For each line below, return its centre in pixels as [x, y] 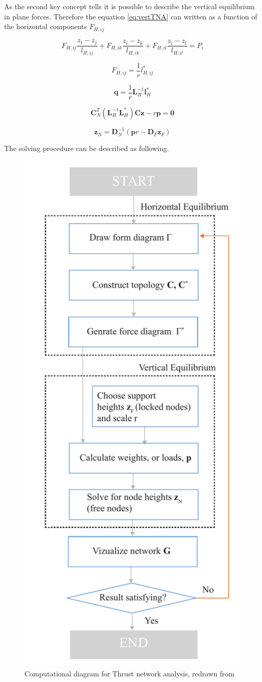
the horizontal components [46, 26]
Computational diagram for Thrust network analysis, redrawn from [129, 673]
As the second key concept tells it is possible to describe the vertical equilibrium [129, 6]
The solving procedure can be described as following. [87, 148]
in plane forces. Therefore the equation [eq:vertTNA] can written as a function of [131, 16]
